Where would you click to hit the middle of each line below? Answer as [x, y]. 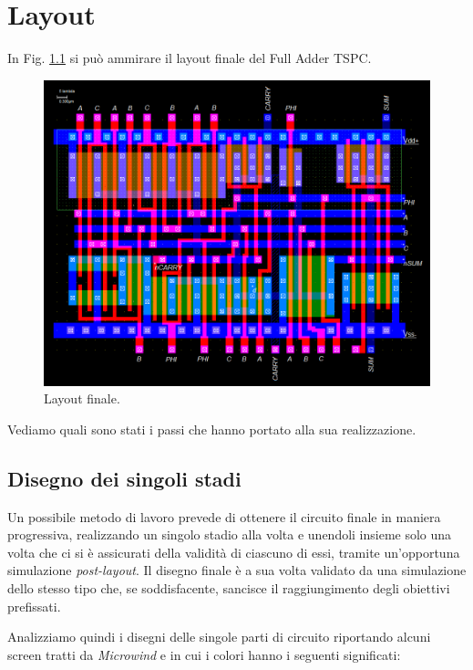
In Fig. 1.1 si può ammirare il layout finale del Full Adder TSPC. [190, 58]
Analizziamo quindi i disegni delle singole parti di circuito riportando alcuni [219, 637]
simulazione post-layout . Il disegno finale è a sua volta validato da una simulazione [237, 570]
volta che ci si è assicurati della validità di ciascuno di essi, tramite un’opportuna [234, 552]
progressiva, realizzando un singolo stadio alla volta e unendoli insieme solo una [230, 534]
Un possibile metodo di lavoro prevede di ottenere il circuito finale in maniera [224, 516]
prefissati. [34, 606]
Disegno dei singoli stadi [124, 478]
